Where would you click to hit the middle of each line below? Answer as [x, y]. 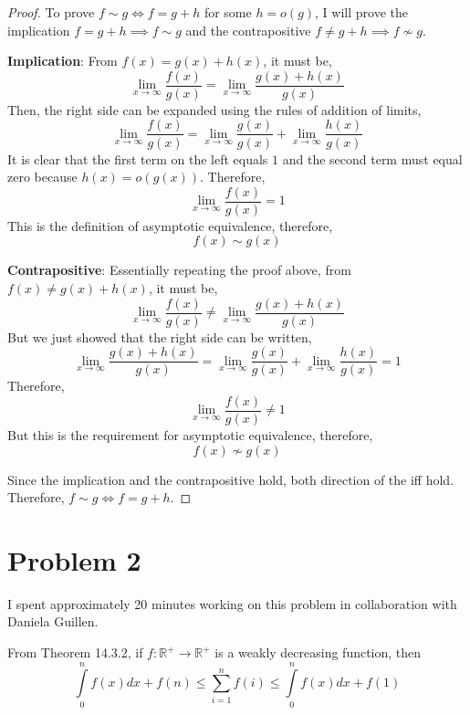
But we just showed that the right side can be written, [160, 336]
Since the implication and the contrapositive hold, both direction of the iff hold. [231, 479]
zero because [42, 177]
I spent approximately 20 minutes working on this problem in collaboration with [232, 603]
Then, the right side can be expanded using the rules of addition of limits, [214, 109]
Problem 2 [74, 559]
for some [228, 12]
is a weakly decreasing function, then [318, 652]
